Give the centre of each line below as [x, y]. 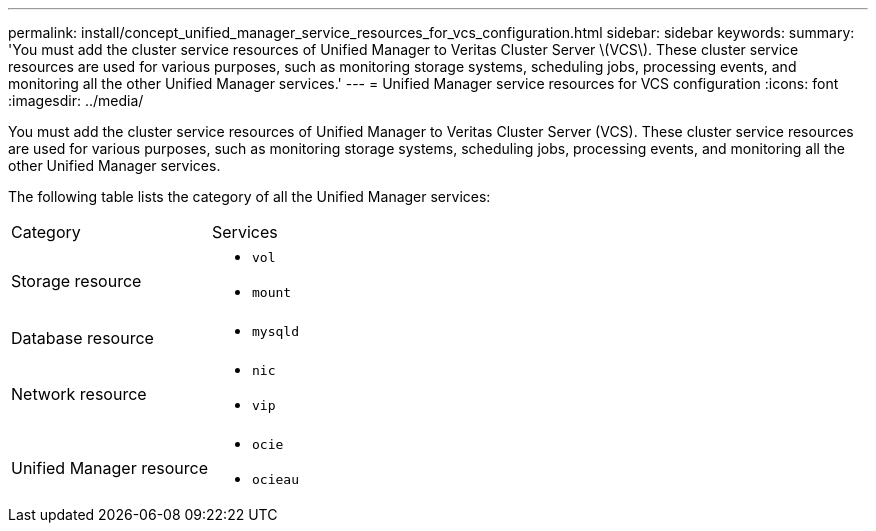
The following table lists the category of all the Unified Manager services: [249, 196]
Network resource [79, 394]
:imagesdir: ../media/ [76, 100]
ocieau [275, 479]
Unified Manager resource [110, 468]
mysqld [275, 331]
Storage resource [76, 281]
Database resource [82, 337]
